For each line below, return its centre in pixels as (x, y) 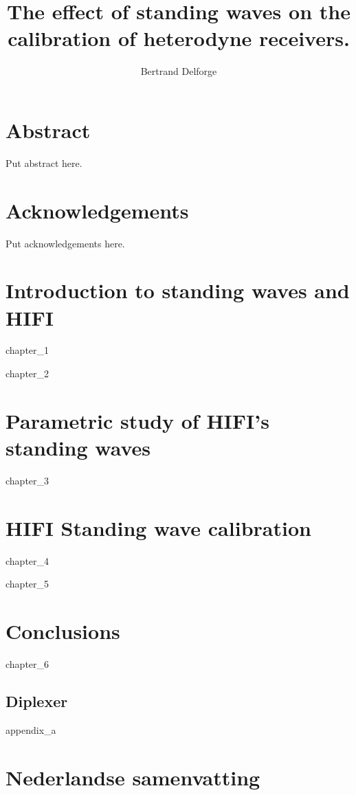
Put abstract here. (44, 163)
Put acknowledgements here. (65, 243)
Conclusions (63, 631)
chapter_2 (27, 373)
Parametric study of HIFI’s (137, 420)
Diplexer (37, 701)
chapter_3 (27, 480)
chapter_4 (27, 560)
